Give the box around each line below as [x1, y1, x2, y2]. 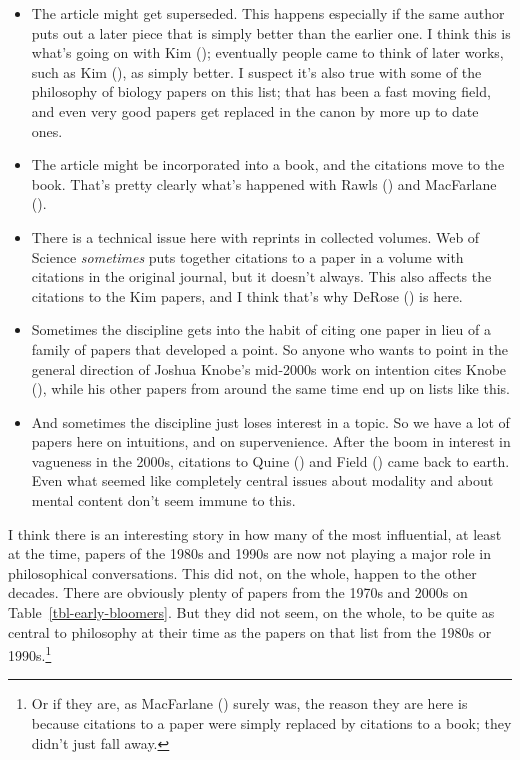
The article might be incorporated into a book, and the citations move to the [31, 154, 505, 175]
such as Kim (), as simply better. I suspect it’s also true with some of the [31, 61, 482, 82]
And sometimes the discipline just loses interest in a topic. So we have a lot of [31, 411, 510, 432]
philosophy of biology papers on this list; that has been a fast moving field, [31, 81, 491, 102]
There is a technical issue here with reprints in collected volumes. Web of [31, 226, 480, 247]
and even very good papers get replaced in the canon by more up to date [31, 100, 479, 121]
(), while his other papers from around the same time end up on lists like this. [31, 378, 510, 399]
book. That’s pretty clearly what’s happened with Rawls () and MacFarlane [31, 173, 497, 194]
